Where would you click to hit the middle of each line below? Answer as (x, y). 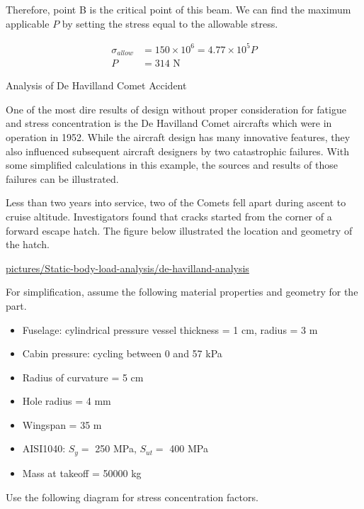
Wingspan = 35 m (62, 424)
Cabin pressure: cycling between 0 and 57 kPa (122, 353)
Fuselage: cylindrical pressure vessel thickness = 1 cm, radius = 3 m (170, 329)
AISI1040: (44, 448)
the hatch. (28, 244)
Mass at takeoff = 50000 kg (82, 472)
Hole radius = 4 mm (67, 401)
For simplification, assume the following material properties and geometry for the (182, 292)
